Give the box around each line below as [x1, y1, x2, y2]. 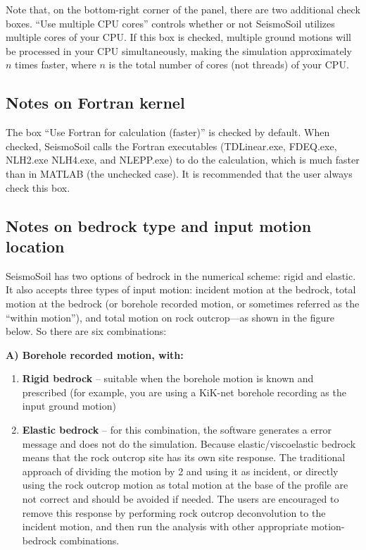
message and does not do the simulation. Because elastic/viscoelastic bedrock [22, 436, 356, 451]
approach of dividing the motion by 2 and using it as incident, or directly [22, 463, 339, 478]
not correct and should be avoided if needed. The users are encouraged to [22, 491, 339, 506]
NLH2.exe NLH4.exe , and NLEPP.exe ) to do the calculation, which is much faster [6, 152, 360, 167]
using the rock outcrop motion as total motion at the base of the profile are [22, 477, 348, 492]
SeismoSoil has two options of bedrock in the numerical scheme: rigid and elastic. [6, 268, 356, 283]
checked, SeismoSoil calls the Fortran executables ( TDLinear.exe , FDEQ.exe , [6, 138, 337, 153]
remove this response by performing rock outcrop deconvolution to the [22, 505, 326, 520]
